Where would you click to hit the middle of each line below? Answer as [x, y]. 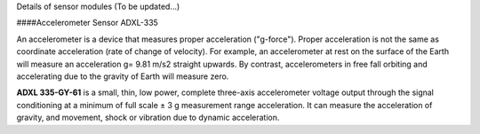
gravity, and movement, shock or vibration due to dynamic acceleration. [148, 118]
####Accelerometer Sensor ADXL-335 [88, 23]
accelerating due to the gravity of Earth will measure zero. [123, 76]
